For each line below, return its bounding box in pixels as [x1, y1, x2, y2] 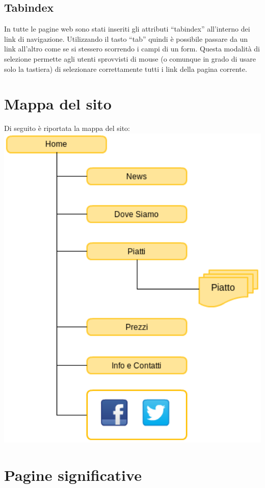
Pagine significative [4, 464, 142, 485]
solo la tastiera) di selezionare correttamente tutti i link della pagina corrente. [4, 63, 247, 74]
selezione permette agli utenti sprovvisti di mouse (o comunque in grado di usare [4, 53, 256, 64]
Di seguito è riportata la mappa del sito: [4, 123, 130, 133]
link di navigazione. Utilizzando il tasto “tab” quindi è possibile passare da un [4, 33, 248, 44]
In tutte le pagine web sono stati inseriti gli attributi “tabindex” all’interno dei [4, 23, 250, 34]
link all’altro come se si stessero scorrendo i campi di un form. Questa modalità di [4, 43, 260, 54]
